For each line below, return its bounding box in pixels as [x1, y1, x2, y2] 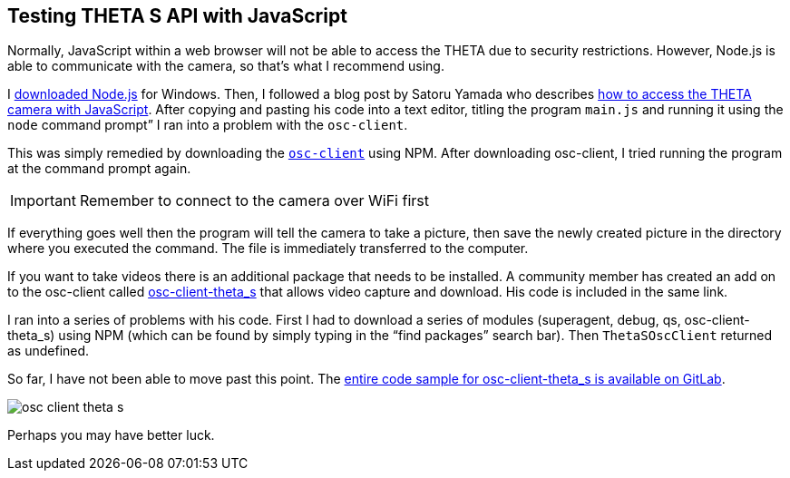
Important [10, 191, 76, 210]
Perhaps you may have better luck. [7, 427, 215, 444]
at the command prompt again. [7, 161, 191, 177]
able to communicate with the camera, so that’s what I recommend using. [7, 58, 444, 74]
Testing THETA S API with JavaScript [7, 5, 347, 27]
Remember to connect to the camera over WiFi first [79, 191, 429, 210]
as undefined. [7, 343, 90, 359]
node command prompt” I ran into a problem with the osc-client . [7, 117, 408, 133]
